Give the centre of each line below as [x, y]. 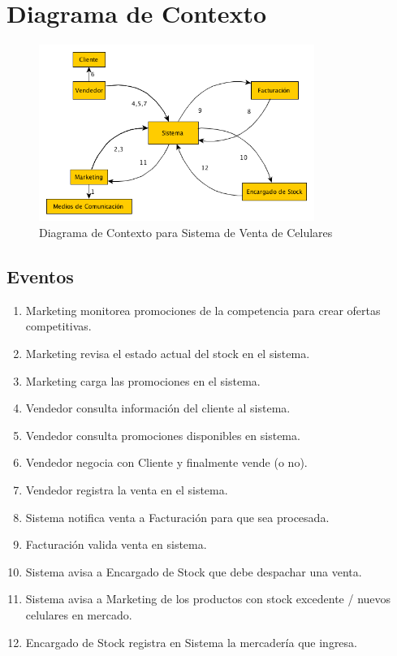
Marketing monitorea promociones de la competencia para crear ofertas [203, 310]
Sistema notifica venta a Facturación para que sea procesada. [177, 517]
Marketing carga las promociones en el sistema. [143, 380]
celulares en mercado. [79, 614]
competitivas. [58, 326]
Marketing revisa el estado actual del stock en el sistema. [168, 353]
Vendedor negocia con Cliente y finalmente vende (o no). [166, 462]
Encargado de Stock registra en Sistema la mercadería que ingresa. [191, 642]
